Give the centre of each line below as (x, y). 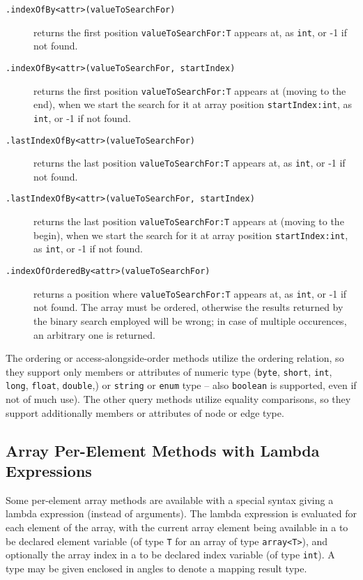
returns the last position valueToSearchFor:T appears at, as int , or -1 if (190, 163)
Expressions (49, 471)
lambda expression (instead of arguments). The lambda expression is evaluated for (181, 513)
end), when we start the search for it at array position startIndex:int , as (193, 104)
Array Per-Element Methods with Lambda (163, 450)
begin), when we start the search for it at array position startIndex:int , (191, 235)
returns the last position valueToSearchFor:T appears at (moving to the (189, 221)
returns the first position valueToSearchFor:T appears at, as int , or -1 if (191, 32)
